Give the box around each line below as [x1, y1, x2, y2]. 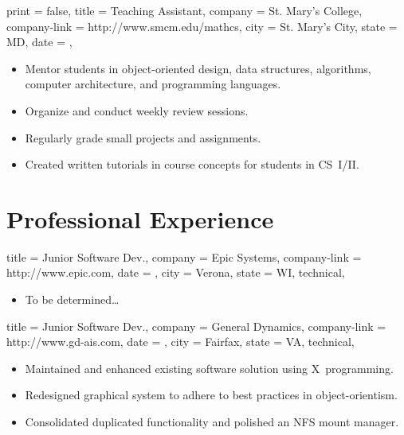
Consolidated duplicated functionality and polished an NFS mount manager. [25, 414, 399, 430]
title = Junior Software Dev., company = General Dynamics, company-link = [6, 317, 386, 334]
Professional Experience [6, 202, 274, 235]
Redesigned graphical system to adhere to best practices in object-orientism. [25, 386, 398, 403]
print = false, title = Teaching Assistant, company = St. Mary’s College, [6, 2, 363, 18]
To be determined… [25, 291, 120, 308]
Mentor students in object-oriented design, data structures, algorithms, [25, 60, 371, 76]
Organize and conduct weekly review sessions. [25, 102, 249, 118]
